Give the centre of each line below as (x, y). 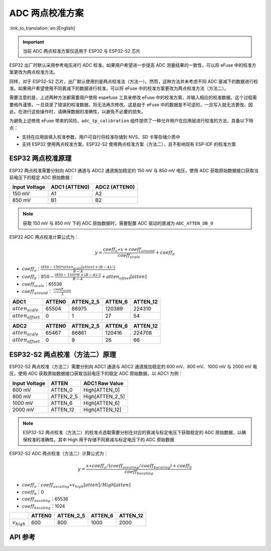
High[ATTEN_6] (102, 403)
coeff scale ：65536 (42, 285)
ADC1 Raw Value (104, 383)
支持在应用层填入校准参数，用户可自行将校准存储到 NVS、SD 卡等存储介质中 (101, 137)
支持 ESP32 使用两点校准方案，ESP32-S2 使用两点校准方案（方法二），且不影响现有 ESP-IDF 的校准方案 (129, 144)
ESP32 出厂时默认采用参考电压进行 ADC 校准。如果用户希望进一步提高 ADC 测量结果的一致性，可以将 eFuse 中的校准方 (133, 65)
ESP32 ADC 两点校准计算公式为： (44, 237)
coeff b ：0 (33, 493)
